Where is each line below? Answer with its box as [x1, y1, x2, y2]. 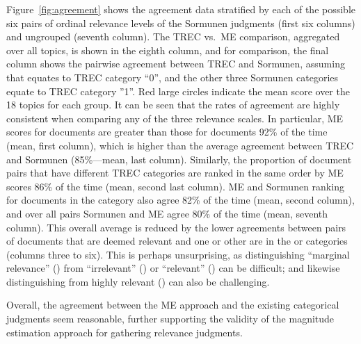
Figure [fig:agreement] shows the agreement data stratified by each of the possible [6, 2, 356, 16]
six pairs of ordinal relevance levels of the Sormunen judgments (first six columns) [6, 15, 355, 30]
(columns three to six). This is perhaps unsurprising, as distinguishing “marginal [6, 247, 350, 261]
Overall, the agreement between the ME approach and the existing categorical [6, 297, 339, 312]
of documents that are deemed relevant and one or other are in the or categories [6, 234, 348, 248]
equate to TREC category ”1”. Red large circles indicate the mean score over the [6, 83, 350, 98]
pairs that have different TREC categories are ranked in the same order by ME [6, 165, 344, 180]
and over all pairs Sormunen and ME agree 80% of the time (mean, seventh [6, 206, 328, 220]
